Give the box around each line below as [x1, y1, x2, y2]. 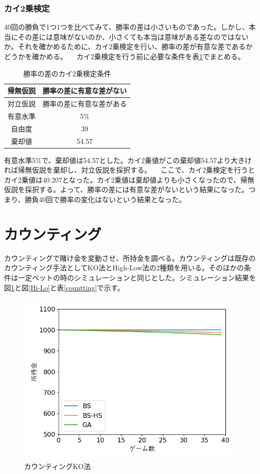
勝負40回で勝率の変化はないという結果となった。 [25, 194, 186, 205]
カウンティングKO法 [24, 460, 91, 471]
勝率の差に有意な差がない [43, 85, 127, 96]
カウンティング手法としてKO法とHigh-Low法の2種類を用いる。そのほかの [4, 262, 244, 273]
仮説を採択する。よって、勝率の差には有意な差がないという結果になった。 [4, 184, 249, 195]
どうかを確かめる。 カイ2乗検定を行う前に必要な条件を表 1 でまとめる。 [4, 51, 245, 61]
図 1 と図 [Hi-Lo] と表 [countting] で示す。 [4, 282, 124, 292]
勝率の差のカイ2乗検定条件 [23, 68, 111, 78]
